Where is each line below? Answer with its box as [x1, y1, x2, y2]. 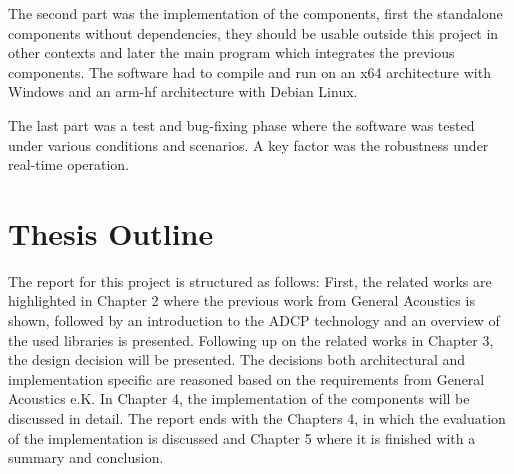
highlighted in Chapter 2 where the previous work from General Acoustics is [8, 290, 475, 311]
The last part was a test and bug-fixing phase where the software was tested [8, 114, 475, 135]
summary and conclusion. [8, 447, 164, 468]
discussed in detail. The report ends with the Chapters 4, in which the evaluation [8, 408, 506, 429]
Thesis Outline [8, 212, 214, 253]
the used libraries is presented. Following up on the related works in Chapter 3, [8, 329, 494, 350]
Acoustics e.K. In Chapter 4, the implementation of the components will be [8, 388, 470, 409]
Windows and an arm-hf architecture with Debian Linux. [8, 81, 358, 102]
